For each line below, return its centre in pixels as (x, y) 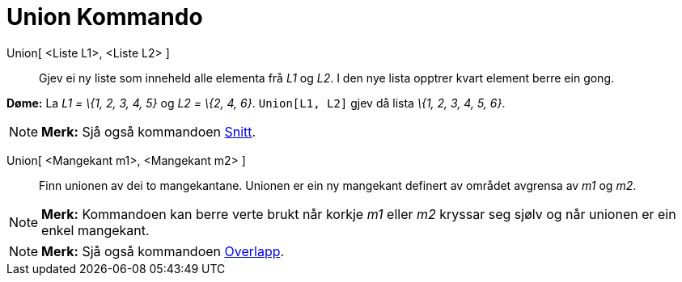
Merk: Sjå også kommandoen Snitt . (149, 131)
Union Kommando (105, 17)
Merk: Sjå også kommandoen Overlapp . (163, 251)
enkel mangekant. (95, 230)
